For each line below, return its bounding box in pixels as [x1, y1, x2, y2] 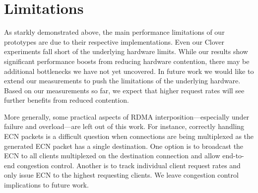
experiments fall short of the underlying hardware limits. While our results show [4, 46, 248, 57]
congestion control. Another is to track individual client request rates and [17, 160, 241, 170]
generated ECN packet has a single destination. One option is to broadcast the [4, 140, 244, 151]
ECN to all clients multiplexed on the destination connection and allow [4, 150, 220, 161]
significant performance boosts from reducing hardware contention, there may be [4, 56, 250, 66]
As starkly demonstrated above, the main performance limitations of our [4, 27, 225, 37]
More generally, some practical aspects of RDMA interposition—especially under [4, 111, 250, 122]
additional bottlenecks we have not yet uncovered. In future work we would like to [4, 65, 254, 76]
